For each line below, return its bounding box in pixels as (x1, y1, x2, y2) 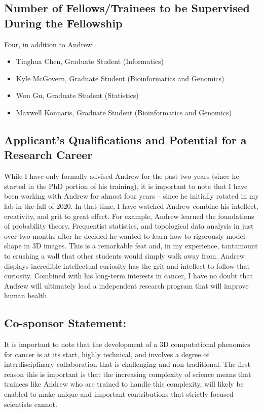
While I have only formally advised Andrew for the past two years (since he (4, 171, 239, 181)
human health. (4, 290, 49, 301)
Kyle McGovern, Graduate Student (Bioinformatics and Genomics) (16, 73, 224, 83)
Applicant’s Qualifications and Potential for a (4, 132, 247, 147)
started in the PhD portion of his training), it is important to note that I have (4, 180, 248, 191)
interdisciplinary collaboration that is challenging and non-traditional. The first (4, 359, 250, 369)
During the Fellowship (4, 15, 123, 30)
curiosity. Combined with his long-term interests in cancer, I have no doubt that (4, 270, 253, 281)
